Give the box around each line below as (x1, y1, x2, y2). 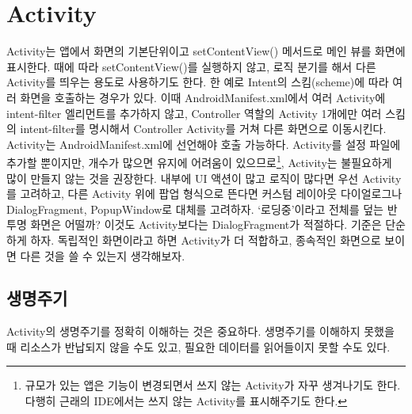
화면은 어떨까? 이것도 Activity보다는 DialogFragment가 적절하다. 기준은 (30, 216, 382, 233)
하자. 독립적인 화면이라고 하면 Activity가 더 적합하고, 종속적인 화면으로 (30, 231, 381, 248)
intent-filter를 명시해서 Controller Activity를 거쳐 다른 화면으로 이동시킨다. (20, 120, 387, 137)
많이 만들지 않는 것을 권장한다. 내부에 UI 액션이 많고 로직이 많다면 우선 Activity (6, 169, 402, 186)
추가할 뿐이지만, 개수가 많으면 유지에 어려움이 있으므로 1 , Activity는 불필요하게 (6, 152, 392, 170)
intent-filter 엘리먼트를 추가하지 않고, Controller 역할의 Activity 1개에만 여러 (6, 104, 382, 121)
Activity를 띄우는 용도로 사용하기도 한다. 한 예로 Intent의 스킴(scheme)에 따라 (6, 74, 389, 90)
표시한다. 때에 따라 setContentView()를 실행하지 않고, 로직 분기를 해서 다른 (6, 58, 376, 74)
